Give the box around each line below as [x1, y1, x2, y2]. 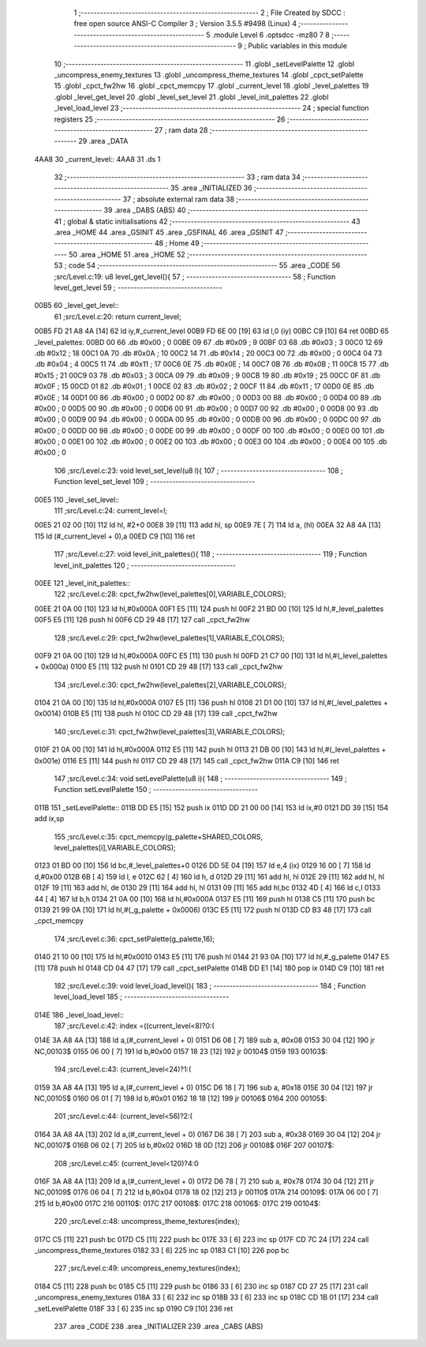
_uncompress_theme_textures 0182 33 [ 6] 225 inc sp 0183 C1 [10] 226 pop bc [34, 1245, 290, 1255]
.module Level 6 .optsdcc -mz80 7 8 [211, 30, 331, 39]
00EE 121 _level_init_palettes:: [34, 578, 130, 587]
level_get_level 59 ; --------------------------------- [54, 283, 222, 292]
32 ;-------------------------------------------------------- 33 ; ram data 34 [54, 172, 301, 182]
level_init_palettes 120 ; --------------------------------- [54, 561, 237, 570]
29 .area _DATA [78, 137, 129, 146]
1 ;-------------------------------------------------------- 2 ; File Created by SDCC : [73, 8, 346, 17]
